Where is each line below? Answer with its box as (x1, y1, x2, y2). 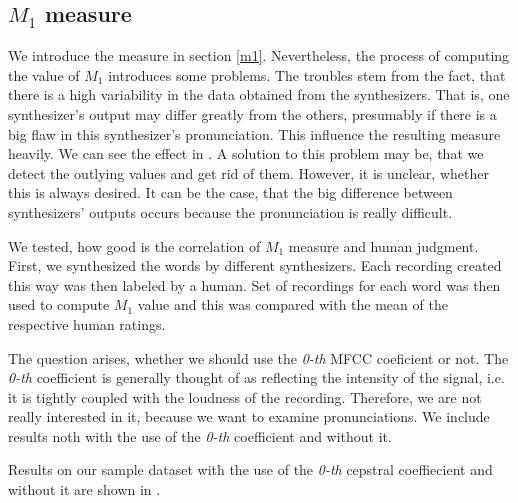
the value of (8, 64, 80, 85)
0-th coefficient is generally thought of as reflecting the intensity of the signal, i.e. (8, 367, 505, 388)
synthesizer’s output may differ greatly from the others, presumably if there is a (8, 103, 497, 124)
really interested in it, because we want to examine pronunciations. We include (8, 406, 490, 427)
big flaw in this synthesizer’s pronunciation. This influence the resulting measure (8, 123, 501, 144)
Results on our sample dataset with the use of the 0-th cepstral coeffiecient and (8, 459, 493, 480)
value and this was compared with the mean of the (137, 294, 448, 315)
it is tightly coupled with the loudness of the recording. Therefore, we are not (8, 386, 482, 407)
